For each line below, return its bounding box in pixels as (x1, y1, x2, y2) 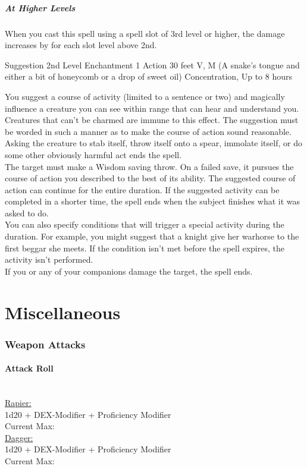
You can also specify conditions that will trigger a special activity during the (5, 218, 284, 231)
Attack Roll (5, 362, 54, 374)
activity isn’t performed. (5, 253, 93, 266)
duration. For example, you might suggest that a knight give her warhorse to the (5, 230, 299, 243)
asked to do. (5, 206, 49, 219)
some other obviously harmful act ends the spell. (5, 148, 182, 160)
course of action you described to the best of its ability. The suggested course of (5, 172, 296, 184)
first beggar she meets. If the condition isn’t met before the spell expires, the (5, 241, 284, 254)
